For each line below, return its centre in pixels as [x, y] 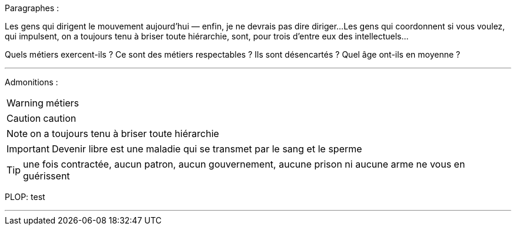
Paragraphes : [32, 8]
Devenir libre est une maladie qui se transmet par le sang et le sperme [207, 149]
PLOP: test [25, 197]
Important [28, 149]
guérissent [47, 176]
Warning [25, 103]
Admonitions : [32, 82]
